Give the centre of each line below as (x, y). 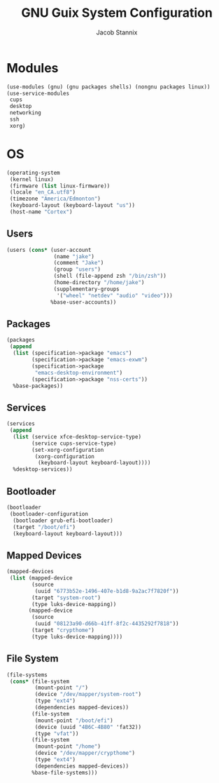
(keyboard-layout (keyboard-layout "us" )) (72, 206)
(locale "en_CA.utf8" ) (43, 192)
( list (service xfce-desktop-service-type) (77, 436)
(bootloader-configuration (49, 514)
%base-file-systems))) (65, 772)
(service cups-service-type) (74, 443)
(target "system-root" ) (66, 598)
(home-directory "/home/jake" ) (99, 283)
